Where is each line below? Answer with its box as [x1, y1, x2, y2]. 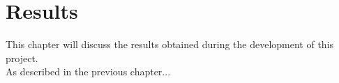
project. [6, 50, 38, 65]
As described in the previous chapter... [6, 64, 171, 79]
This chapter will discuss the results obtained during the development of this [6, 37, 334, 52]
